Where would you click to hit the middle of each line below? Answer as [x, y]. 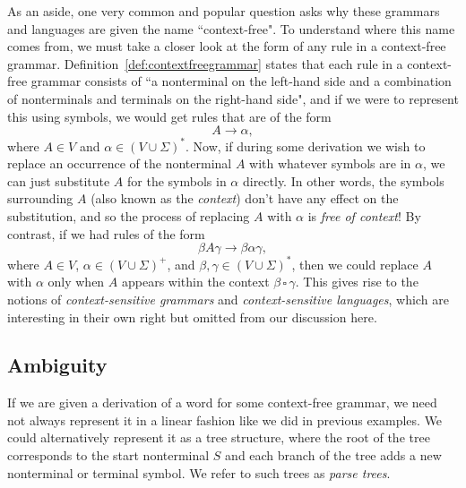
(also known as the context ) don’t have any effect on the [245, 198]
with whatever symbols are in [330, 163]
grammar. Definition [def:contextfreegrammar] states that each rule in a [205, 63]
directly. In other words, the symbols [343, 180]
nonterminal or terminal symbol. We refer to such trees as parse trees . [199, 472]
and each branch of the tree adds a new [333, 455]
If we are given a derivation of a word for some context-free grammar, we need [222, 402]
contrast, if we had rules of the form [106, 233]
